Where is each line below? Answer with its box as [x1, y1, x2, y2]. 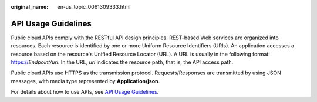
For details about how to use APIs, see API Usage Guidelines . [11, 89, 159, 96]
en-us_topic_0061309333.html [57, 4, 131, 10]
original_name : [11, 4, 49, 10]
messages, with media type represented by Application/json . [11, 77, 160, 84]
